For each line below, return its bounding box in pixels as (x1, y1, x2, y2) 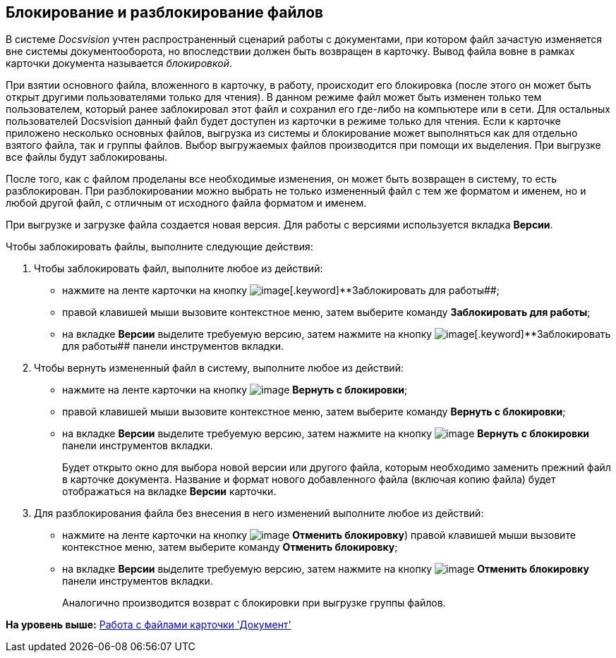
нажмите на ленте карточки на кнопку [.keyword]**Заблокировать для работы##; (62, 284, 500, 297)
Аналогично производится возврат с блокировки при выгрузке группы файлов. (62, 597, 446, 609)
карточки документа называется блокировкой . (6, 57, 233, 70)
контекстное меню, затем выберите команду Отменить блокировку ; (62, 541, 398, 554)
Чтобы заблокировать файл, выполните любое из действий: (34, 262, 323, 275)
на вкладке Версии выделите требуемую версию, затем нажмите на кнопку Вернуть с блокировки (62, 427, 590, 440)
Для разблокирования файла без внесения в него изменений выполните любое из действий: (34, 507, 484, 520)
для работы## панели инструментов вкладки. (62, 340, 284, 353)
